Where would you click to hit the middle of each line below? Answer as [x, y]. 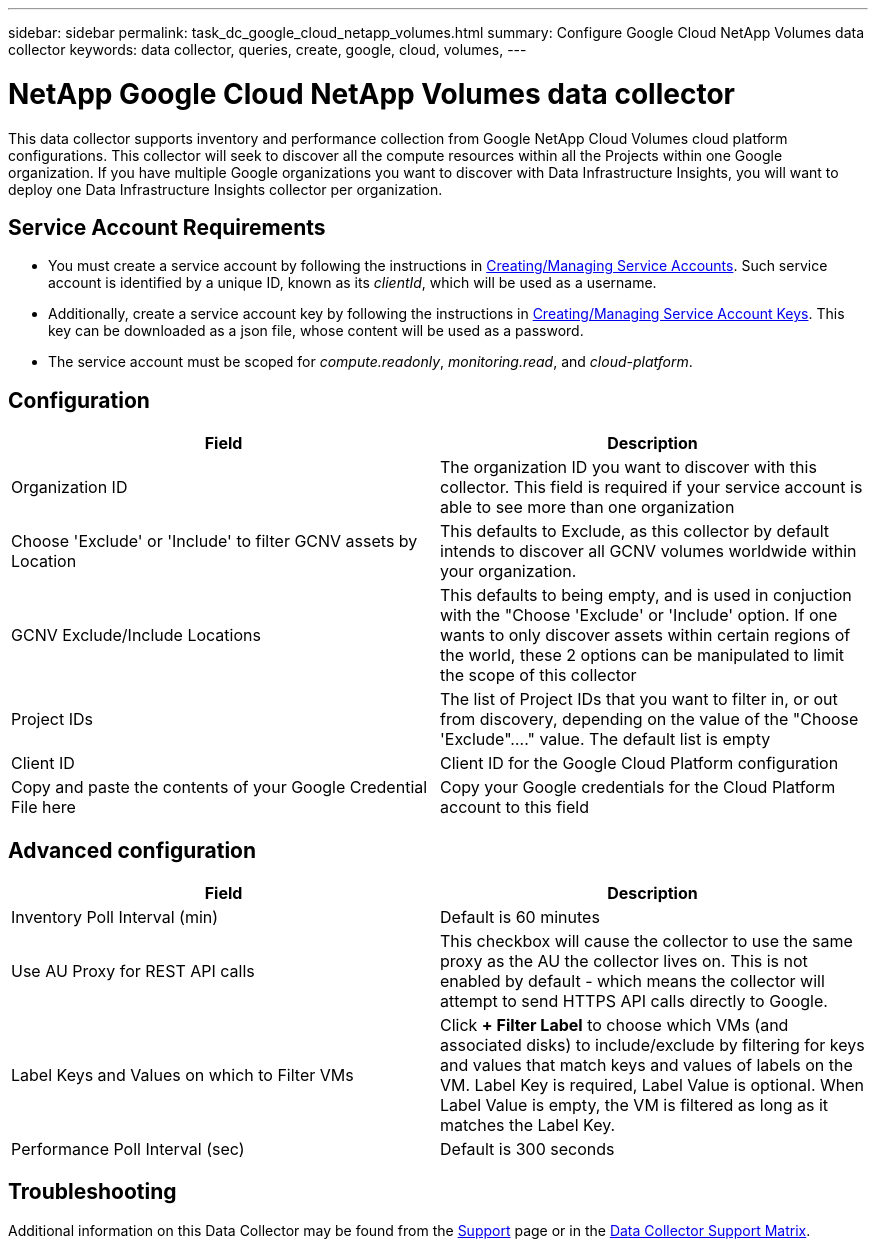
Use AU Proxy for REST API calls [133, 971]
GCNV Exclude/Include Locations [136, 635]
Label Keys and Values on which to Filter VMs [182, 1075]
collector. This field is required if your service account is [651, 487]
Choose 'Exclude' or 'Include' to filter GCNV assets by [214, 541]
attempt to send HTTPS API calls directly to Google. [634, 1001]
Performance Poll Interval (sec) [128, 1149]
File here [43, 807]
